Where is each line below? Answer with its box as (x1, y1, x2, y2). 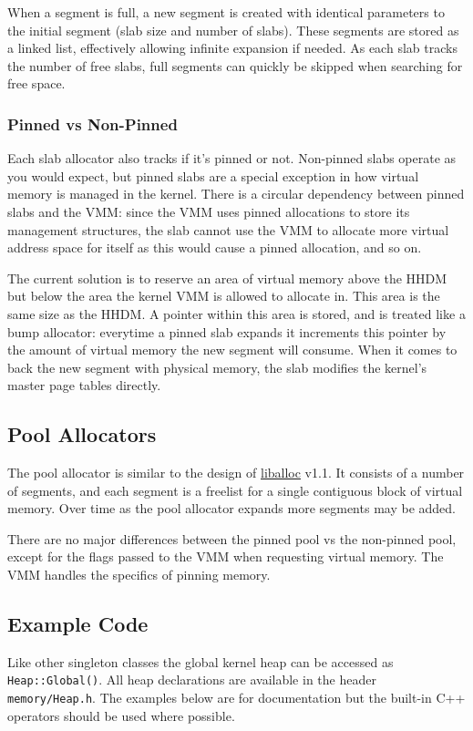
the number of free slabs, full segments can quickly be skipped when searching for (7, 56, 463, 75)
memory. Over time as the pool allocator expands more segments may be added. (7, 499, 456, 518)
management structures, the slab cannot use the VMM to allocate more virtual (7, 220, 449, 239)
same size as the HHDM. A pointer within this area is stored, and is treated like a (7, 304, 466, 323)
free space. (7, 74, 66, 93)
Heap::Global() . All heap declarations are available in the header (7, 670, 376, 689)
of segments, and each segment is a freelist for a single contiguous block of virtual (7, 480, 463, 499)
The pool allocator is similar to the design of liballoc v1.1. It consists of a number (7, 463, 465, 482)
